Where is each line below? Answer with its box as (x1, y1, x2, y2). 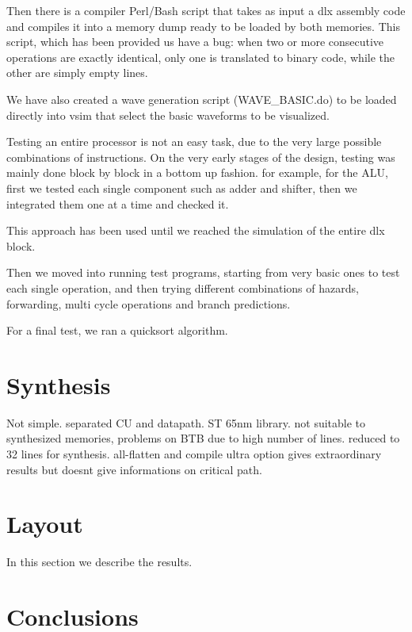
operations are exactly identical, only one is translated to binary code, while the (6, 48, 395, 65)
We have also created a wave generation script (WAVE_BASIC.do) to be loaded (6, 90, 397, 107)
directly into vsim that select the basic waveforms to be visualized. (6, 106, 330, 123)
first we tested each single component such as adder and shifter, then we (6, 179, 357, 196)
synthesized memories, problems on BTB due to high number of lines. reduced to (6, 430, 400, 446)
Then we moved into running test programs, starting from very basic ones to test (6, 264, 400, 281)
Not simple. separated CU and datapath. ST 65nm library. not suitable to (6, 414, 366, 431)
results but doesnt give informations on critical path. (6, 461, 262, 477)
